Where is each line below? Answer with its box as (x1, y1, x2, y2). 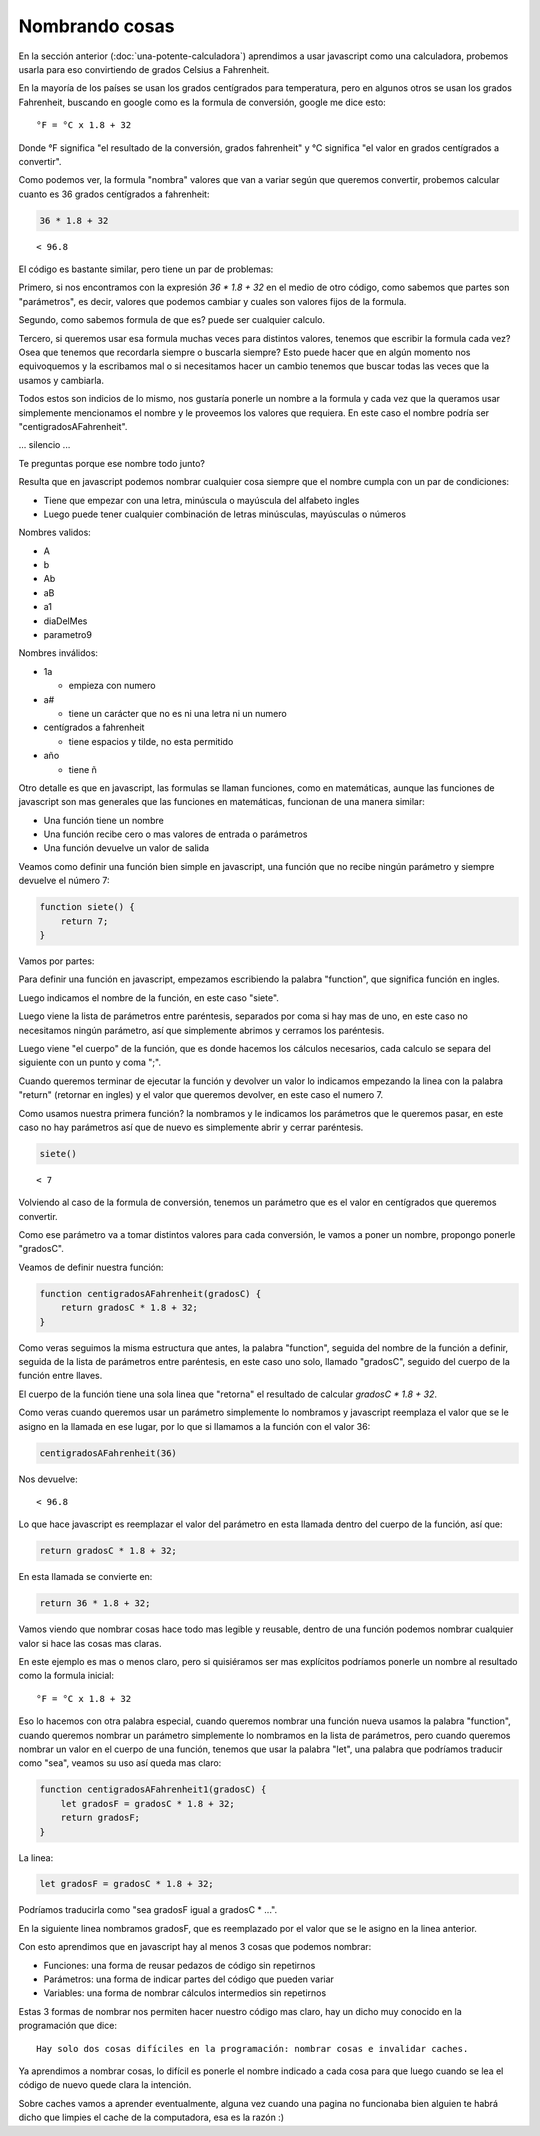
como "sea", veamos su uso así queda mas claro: (18, 1757, 222, 1769)
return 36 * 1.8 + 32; (39, 1598, 151, 1609)
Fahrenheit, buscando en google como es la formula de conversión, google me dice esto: (18, 96, 387, 108)
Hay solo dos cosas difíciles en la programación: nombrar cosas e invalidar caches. (36, 2043, 469, 2054)
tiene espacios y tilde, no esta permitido (68, 735, 234, 747)
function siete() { (39, 901, 135, 913)
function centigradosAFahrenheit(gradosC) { (39, 1288, 262, 1299)
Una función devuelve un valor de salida (43, 842, 210, 854)
